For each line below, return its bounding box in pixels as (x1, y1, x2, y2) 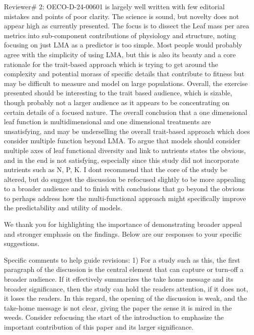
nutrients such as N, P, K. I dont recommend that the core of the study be (4, 164, 228, 175)
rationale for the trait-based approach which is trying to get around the (4, 59, 218, 69)
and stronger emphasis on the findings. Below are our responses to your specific (4, 228, 242, 239)
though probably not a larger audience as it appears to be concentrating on (4, 97, 230, 107)
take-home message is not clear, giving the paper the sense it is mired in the (4, 302, 232, 313)
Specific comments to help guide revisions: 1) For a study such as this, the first (4, 254, 240, 265)
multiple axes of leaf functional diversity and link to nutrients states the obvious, (4, 145, 246, 155)
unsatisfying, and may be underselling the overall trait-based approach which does (4, 126, 250, 136)
